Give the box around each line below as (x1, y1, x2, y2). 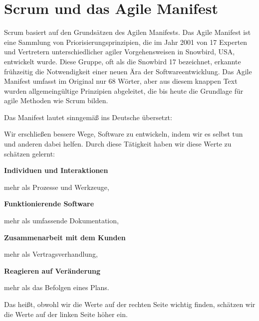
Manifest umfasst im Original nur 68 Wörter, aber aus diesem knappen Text (4, 76, 238, 86)
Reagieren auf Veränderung (4, 265, 101, 276)
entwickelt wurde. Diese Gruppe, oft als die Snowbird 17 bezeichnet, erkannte (4, 56, 241, 66)
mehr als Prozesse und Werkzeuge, (4, 181, 109, 192)
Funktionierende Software (4, 198, 94, 209)
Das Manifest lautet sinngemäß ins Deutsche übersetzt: (4, 112, 172, 122)
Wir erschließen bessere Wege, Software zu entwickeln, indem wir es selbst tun (4, 129, 243, 139)
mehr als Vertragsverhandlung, (4, 249, 98, 259)
